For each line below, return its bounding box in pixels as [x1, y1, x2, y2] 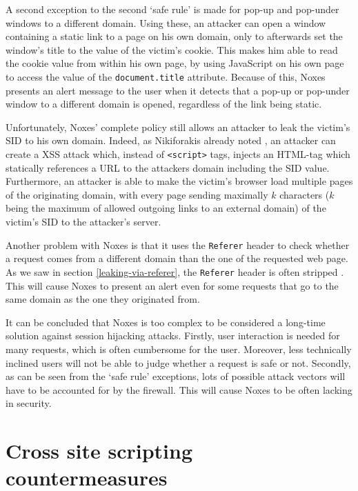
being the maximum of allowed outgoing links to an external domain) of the [6, 201, 326, 215]
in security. [6, 396, 52, 410]
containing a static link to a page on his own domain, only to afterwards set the [6, 29, 343, 43]
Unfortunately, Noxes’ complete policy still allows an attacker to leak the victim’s [6, 119, 350, 134]
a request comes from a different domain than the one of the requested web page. [6, 251, 348, 265]
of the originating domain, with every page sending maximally [6, 187, 268, 201]
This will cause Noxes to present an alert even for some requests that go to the [6, 278, 339, 292]
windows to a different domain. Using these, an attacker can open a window [6, 15, 326, 30]
